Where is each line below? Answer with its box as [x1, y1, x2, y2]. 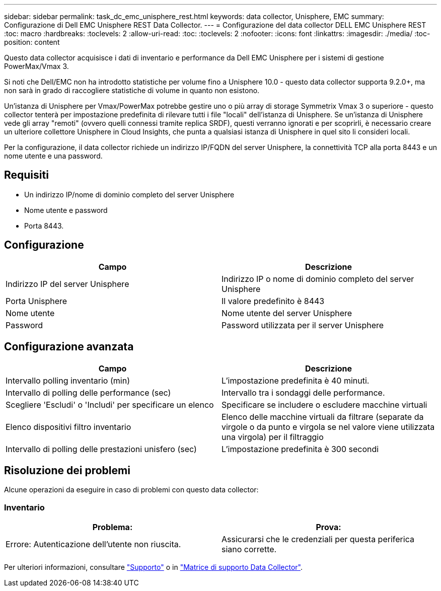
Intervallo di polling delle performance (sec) [6, 387, 171, 398]
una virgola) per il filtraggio [222, 431, 324, 442]
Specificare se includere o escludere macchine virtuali [222, 399, 427, 410]
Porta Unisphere [6, 295, 67, 306]
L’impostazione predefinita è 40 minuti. [222, 375, 370, 386]
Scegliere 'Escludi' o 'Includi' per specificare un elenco [6, 399, 214, 410]
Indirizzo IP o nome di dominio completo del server [222, 273, 414, 284]
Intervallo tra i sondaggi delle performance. [222, 387, 385, 398]
